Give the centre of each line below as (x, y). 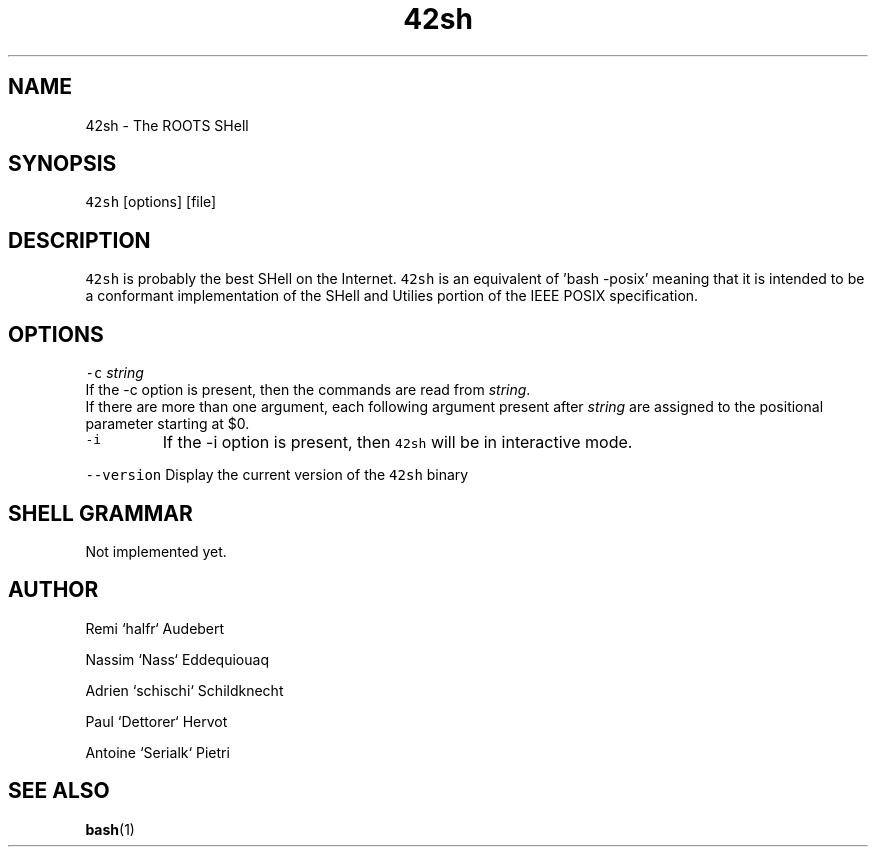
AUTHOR (53, 590)
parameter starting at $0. (167, 424)
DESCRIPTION (79, 240)
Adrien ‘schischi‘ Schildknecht (184, 690)
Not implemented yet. (156, 551)
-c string (114, 373)
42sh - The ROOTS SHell (167, 125)
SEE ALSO (59, 791)
